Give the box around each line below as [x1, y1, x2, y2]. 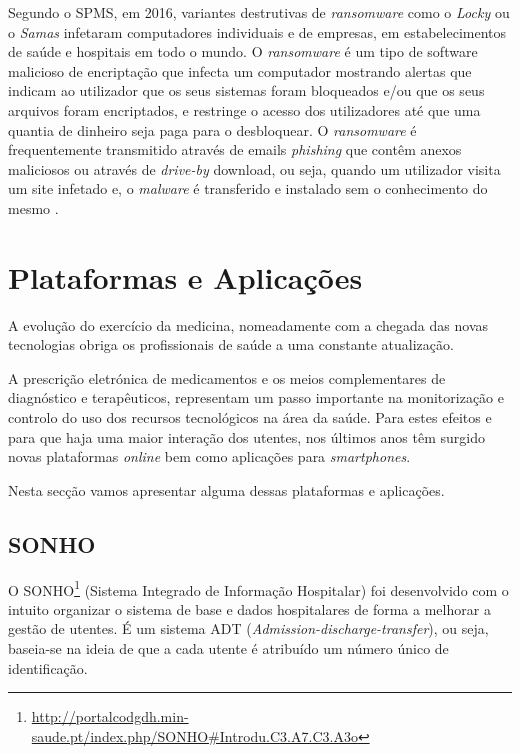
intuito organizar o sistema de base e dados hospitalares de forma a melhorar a [8, 598, 491, 619]
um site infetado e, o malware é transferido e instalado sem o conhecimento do [8, 178, 488, 199]
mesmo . [8, 197, 59, 218]
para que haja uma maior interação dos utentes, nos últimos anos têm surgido [8, 426, 485, 447]
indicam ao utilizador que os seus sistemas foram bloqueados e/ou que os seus [8, 80, 485, 101]
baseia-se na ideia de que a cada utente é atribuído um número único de [8, 638, 449, 659]
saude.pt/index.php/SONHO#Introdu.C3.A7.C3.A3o [31, 725, 358, 746]
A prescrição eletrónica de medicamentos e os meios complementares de [8, 367, 446, 388]
